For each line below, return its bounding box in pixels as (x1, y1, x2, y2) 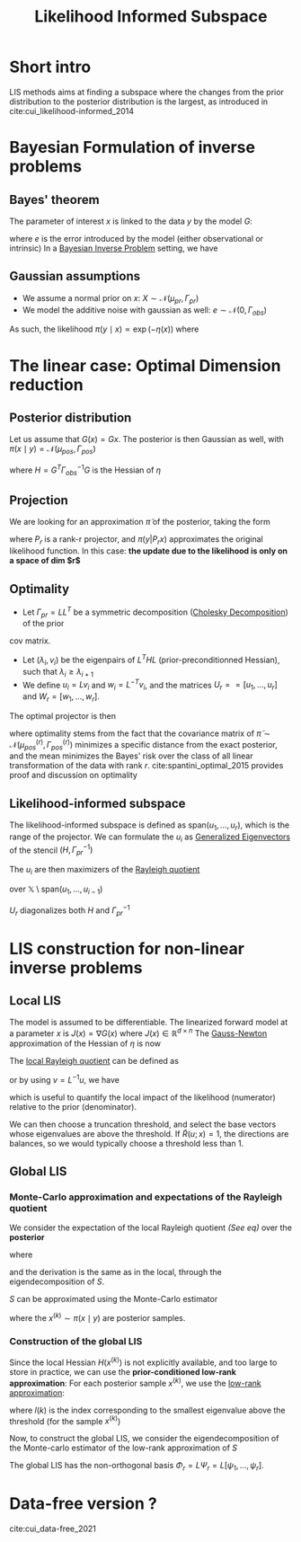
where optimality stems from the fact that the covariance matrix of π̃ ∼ (9, 728, 271, 739)
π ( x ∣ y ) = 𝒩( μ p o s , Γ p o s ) (9, 443, 96, 456)
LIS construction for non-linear (9, 938, 245, 959)
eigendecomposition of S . (9, 1276, 105, 1287)
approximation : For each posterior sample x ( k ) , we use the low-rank (9, 1376, 262, 1388)
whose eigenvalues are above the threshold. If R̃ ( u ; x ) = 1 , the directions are (9, 1128, 289, 1139)
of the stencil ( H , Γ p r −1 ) (9, 843, 93, 857)
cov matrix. (9, 635, 51, 646)
